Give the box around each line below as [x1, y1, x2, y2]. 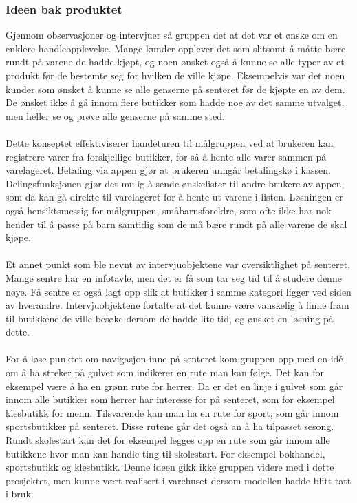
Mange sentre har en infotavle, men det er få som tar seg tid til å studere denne [6, 270, 342, 285]
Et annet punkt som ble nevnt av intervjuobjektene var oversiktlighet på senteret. [6, 257, 351, 271]
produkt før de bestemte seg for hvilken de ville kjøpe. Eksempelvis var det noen [6, 68, 345, 82]
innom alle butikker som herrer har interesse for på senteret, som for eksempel [6, 392, 335, 407]
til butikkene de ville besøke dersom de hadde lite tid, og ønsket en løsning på [6, 311, 334, 325]
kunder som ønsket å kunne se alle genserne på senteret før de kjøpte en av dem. [6, 81, 345, 96]
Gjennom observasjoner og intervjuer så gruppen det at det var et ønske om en [6, 28, 338, 42]
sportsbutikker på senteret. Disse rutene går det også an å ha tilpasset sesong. [6, 419, 334, 433]
